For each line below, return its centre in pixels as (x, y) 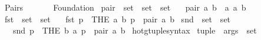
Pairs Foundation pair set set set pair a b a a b (125, 7)
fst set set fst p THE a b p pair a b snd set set (118, 19)
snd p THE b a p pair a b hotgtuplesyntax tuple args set (135, 30)
